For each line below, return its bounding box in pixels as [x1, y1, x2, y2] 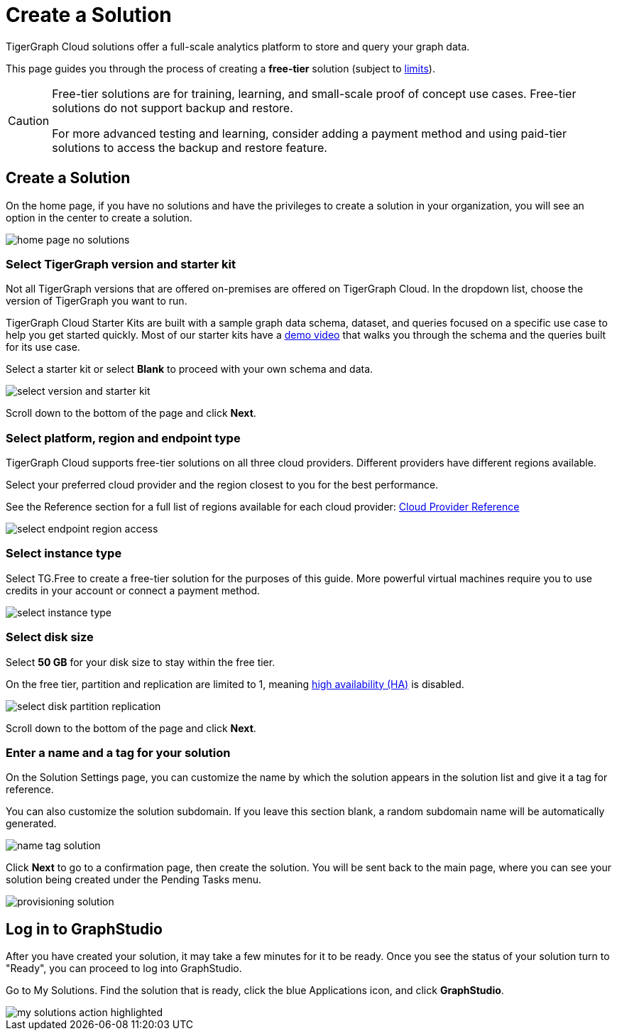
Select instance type [6, 546, 122, 561]
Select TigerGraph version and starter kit [6, 256, 236, 271]
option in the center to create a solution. [6, 211, 192, 224]
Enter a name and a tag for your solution [6, 745, 231, 760]
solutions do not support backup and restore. [52, 100, 293, 115]
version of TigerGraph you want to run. [6, 295, 187, 307]
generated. [6, 817, 57, 830]
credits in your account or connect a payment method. [6, 584, 261, 596]
